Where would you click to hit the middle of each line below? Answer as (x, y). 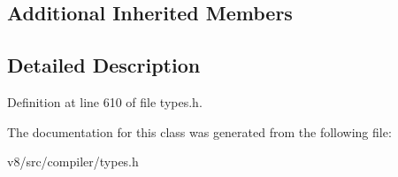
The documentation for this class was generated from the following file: (199, 131)
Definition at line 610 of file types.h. (105, 101)
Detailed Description (104, 65)
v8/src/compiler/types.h (73, 162)
